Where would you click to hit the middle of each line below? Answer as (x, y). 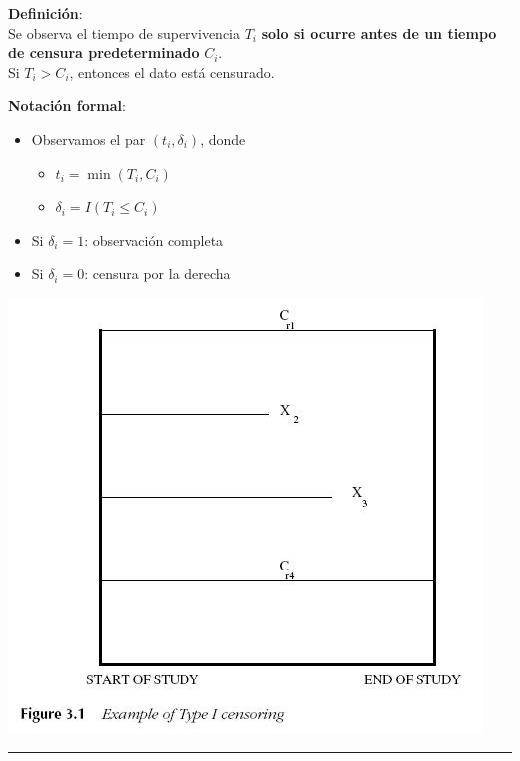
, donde (223, 138)
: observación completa (154, 239)
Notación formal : (67, 105)
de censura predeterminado (104, 52)
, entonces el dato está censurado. (172, 71)
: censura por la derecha (157, 273)
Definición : (45, 13)
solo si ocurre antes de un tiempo (379, 32)
